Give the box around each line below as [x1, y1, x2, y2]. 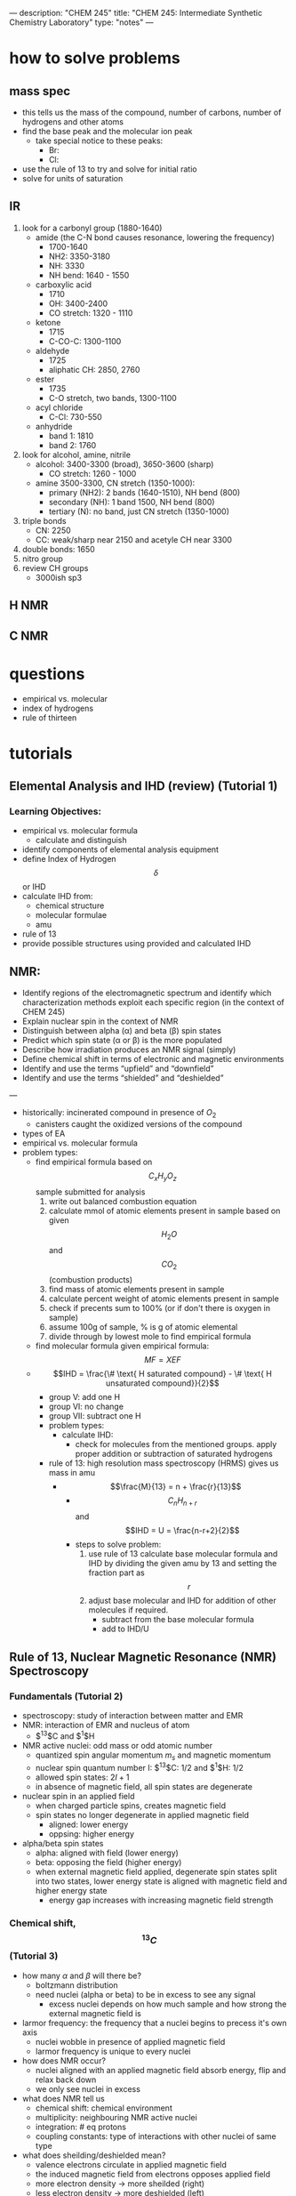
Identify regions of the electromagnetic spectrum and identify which [21, 987, 272, 999]
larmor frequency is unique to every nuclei [35, 2046, 191, 2056]
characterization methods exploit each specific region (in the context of [21, 997, 284, 1008]
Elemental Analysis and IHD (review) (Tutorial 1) [9, 778, 278, 794]
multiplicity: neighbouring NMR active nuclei [35, 2112, 197, 2122]
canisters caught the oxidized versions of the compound [35, 1119, 243, 1130]
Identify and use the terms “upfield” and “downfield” [21, 1063, 214, 1074]
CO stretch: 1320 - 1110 [48, 307, 133, 318]
